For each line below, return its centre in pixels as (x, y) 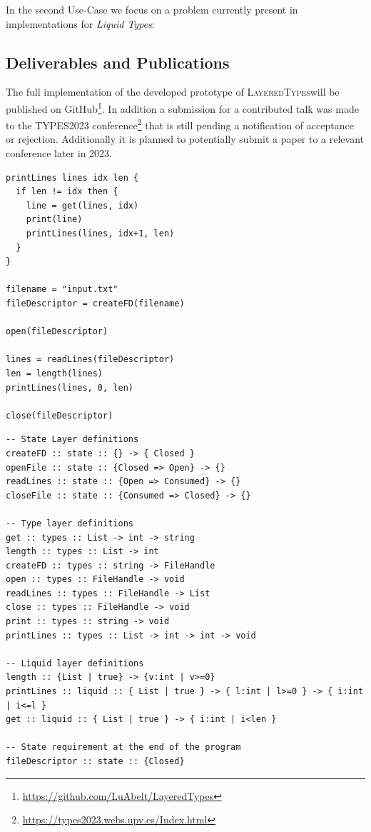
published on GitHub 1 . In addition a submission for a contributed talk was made (182, 107)
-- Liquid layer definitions (75, 663)
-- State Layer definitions (72, 440)
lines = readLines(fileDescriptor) (90, 360)
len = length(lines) (55, 373)
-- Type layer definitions (70, 523)
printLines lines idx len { (72, 177)
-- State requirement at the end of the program (123, 747)
